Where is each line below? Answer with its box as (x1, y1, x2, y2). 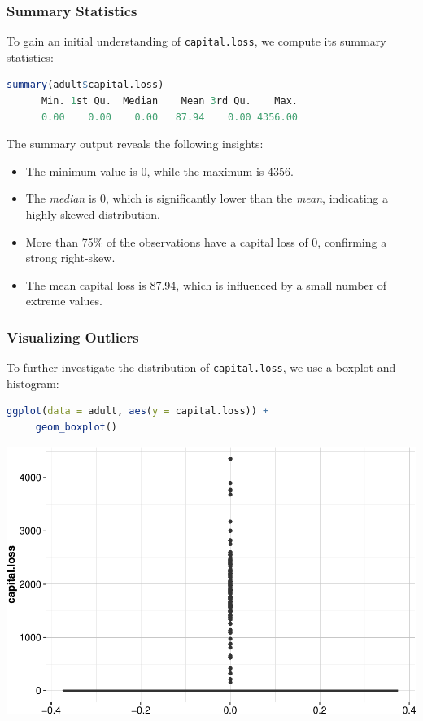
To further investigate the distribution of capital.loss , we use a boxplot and (7, 359, 396, 376)
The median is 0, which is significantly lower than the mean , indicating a (25, 190, 388, 207)
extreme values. (25, 292, 103, 309)
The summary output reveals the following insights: (7, 135, 264, 152)
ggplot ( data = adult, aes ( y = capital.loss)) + (7, 405, 269, 417)
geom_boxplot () (35, 422, 118, 434)
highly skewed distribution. (25, 206, 160, 223)
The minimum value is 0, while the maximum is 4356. (25, 162, 294, 179)
